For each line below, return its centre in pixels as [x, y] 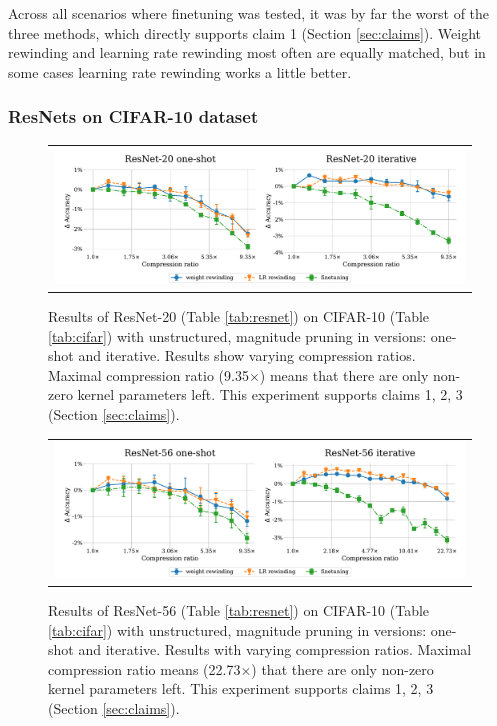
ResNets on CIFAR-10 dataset [133, 116]
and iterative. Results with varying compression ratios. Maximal [275, 649]
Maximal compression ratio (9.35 [148, 374]
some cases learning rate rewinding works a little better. [180, 71]
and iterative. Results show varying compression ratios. [247, 355]
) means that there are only [344, 374]
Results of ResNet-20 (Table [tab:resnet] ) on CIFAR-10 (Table [239, 315]
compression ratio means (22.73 [144, 668]
